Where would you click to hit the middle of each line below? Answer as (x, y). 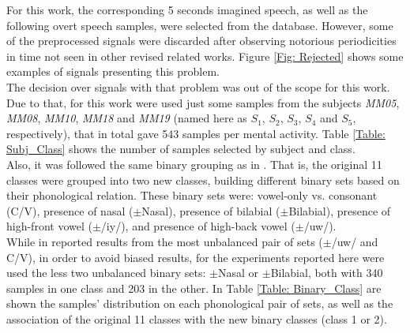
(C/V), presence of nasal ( (70, 210)
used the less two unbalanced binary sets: (106, 273)
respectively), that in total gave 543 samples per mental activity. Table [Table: (196, 133)
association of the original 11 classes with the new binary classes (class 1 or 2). (197, 318)
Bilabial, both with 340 (327, 273)
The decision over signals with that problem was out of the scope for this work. (198, 86)
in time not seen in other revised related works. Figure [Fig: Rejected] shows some (205, 56)
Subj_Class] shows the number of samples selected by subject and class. (181, 149)
